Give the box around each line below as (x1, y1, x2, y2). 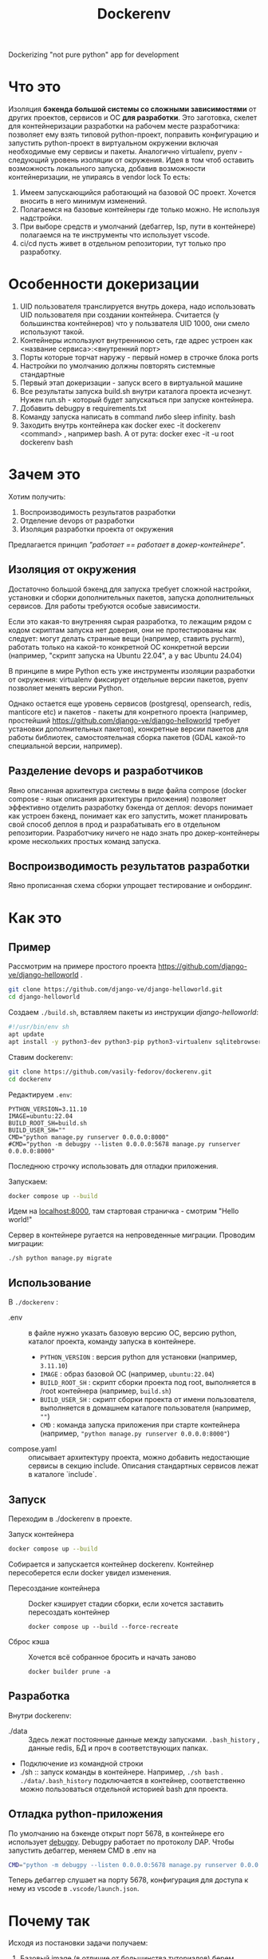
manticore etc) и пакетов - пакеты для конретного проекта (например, (8, 707, 249, 716)
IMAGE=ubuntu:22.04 (8, 1112, 73, 1120)
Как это (8, 909, 62, 927)
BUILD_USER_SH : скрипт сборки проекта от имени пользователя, (39, 1395, 257, 1404)
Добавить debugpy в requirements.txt (19, 404, 147, 413)
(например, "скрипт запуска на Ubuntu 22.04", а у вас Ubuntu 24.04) (8, 651, 242, 660)
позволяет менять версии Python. (8, 683, 124, 692)
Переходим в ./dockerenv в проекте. (8, 1514, 133, 1523)
